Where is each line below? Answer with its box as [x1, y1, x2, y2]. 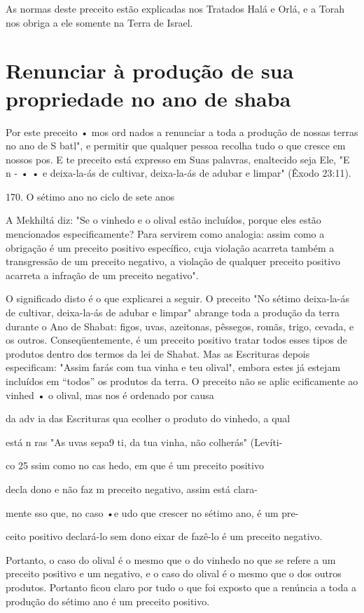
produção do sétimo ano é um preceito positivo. [6, 593, 210, 608]
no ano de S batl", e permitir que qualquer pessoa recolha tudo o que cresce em [6, 138, 346, 153]
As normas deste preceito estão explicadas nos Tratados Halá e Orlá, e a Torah [6, 1, 345, 15]
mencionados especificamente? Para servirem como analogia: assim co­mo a [6, 227, 325, 241]
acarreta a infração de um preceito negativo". [6, 267, 199, 282]
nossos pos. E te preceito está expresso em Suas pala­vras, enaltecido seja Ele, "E [6, 151, 350, 166]
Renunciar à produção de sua [6, 56, 294, 85]
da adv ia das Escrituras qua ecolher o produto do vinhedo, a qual [6, 411, 290, 426]
